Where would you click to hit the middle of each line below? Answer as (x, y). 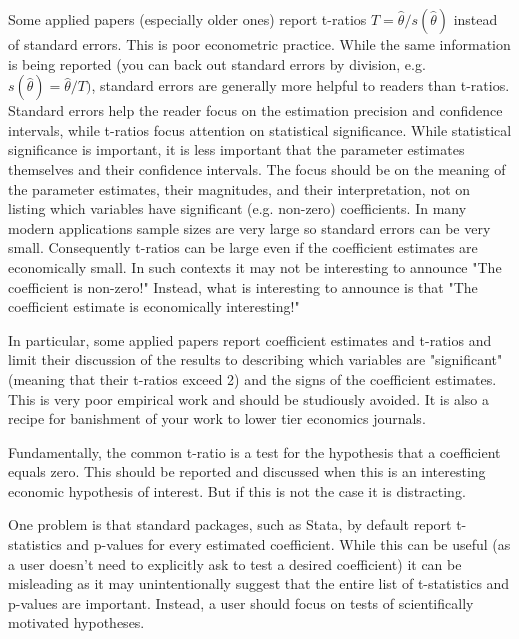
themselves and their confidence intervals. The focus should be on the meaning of (257, 168)
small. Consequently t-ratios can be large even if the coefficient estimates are (243, 247)
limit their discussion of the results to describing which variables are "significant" (255, 359)
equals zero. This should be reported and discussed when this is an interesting (247, 471)
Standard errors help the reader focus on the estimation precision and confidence (255, 110)
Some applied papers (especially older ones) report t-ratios (187, 19)
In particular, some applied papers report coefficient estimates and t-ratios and (250, 339)
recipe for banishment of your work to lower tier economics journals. (217, 418)
